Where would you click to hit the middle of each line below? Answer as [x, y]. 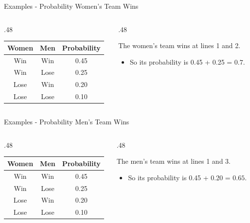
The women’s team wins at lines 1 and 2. [179, 45]
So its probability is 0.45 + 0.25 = [181, 61]
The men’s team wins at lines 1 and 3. [173, 161]
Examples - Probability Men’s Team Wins [67, 122]
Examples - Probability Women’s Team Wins [71, 6]
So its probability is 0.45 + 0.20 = [179, 177]
